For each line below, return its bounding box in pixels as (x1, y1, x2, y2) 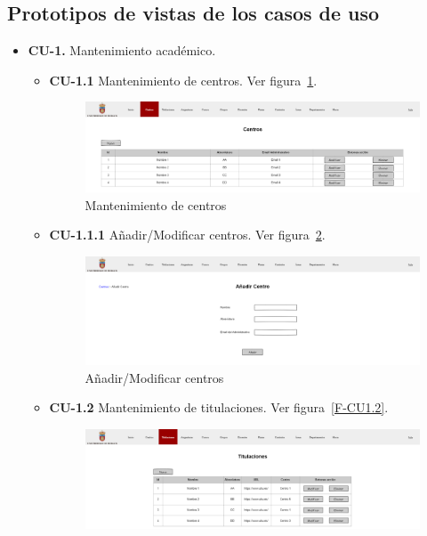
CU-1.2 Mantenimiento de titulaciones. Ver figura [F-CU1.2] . (49, 398, 389, 417)
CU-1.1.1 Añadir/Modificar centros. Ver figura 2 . (49, 225, 326, 244)
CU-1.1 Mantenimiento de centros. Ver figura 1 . (49, 70, 318, 89)
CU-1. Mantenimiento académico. (28, 41, 216, 60)
